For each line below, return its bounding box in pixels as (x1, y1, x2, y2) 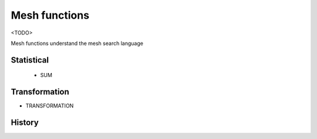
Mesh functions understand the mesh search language (11, 40, 144, 47)
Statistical (11, 55, 49, 65)
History (11, 117, 39, 128)
